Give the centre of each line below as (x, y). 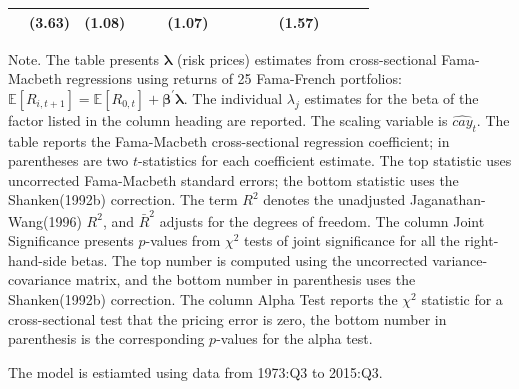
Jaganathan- (447, 199)
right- (481, 240)
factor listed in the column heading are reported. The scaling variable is (228, 119)
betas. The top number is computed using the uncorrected (249, 259)
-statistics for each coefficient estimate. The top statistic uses (325, 160)
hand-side (37, 259)
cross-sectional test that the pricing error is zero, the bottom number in (227, 318)
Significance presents (71, 240)
